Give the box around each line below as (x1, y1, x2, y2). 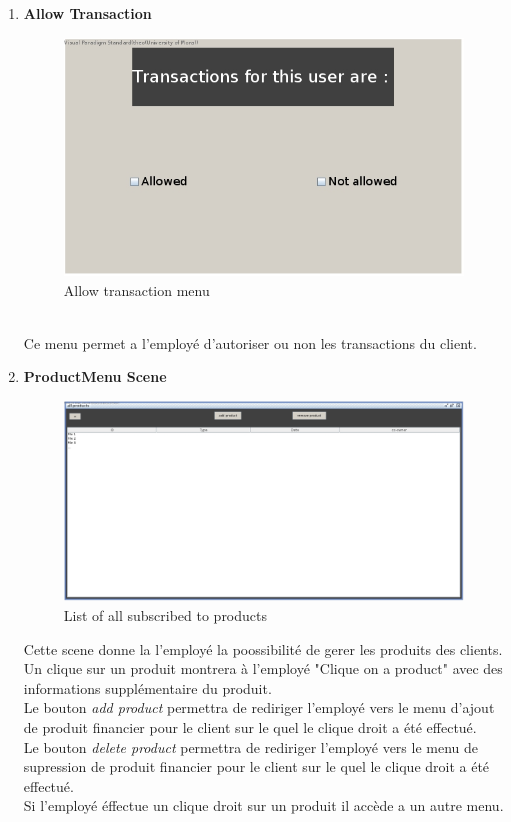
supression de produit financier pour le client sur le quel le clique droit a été (23, 756, 490, 777)
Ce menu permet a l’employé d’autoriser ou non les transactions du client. (23, 332, 477, 353)
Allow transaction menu (63, 279, 210, 300)
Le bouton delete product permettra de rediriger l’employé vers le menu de (23, 736, 479, 757)
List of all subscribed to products (63, 605, 268, 626)
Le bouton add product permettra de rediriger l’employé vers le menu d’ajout (23, 697, 495, 718)
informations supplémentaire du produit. (23, 677, 272, 698)
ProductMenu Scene (23, 366, 167, 387)
